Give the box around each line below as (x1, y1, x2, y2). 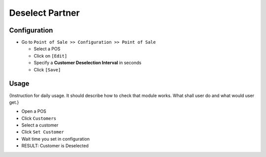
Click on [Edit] (33, 53, 67, 59)
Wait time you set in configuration (21, 136, 90, 142)
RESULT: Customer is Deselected (21, 143, 89, 149)
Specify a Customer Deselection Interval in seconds (33, 60, 141, 66)
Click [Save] (33, 66, 61, 72)
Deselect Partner (9, 7, 80, 18)
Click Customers (21, 115, 57, 121)
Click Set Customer (21, 129, 64, 135)
